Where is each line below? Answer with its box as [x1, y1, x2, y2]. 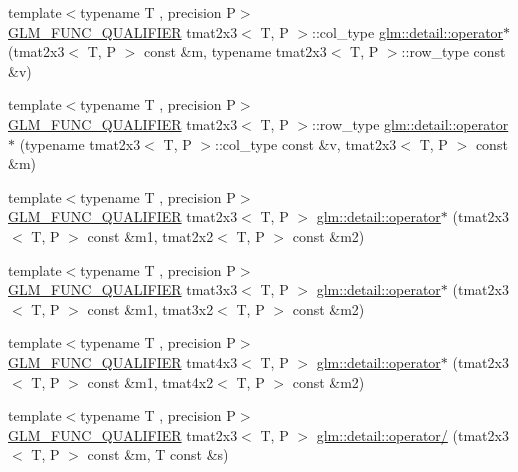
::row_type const [401, 41, 506, 62]
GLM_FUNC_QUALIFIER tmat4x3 [8, 351, 238, 372]
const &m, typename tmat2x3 [143, 41, 327, 62]
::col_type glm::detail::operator [312, 21, 504, 42]
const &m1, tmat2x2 [87, 225, 214, 246]
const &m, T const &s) [87, 444, 229, 465]
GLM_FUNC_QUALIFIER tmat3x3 [8, 279, 238, 300]
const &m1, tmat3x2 [87, 298, 214, 319]
